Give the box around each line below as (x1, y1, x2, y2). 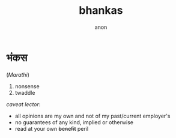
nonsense (14, 82, 40, 90)
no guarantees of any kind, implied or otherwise (14, 118, 134, 126)
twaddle (14, 89, 35, 96)
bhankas (79, 4, 123, 17)
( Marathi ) (6, 71, 30, 78)
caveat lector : (6, 100, 41, 108)
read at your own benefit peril (14, 125, 89, 132)
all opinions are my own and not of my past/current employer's (14, 112, 171, 119)
